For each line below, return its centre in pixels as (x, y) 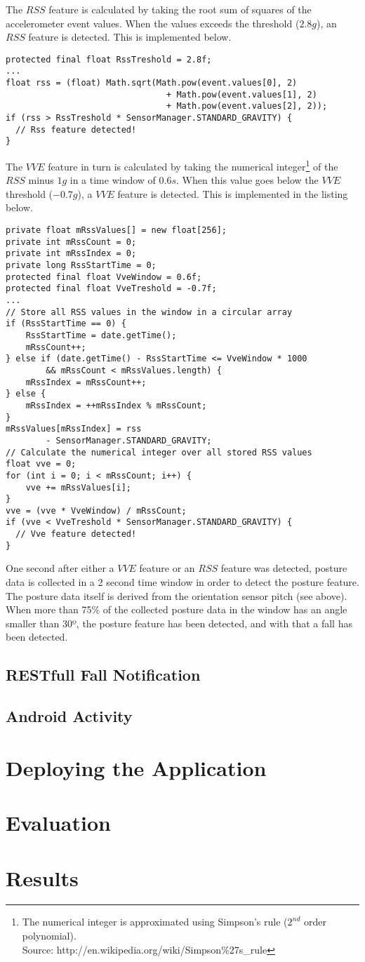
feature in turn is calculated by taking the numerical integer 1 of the (193, 165)
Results (42, 877)
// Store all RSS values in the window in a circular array (149, 312)
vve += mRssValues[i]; (78, 487)
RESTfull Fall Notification (103, 675)
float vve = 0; (41, 464)
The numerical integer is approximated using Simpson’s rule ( (155, 922)
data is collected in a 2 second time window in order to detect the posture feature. (182, 582)
